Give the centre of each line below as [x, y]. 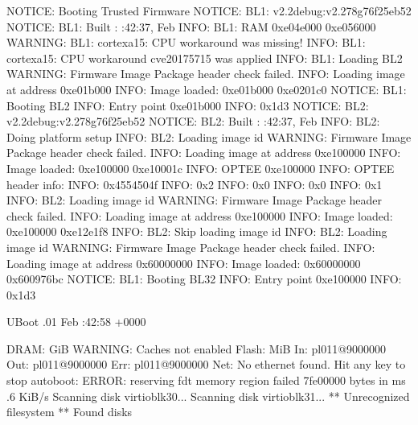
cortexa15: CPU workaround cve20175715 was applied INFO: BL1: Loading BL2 [205, 58]
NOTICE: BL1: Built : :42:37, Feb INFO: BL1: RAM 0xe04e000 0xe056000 [191, 26]
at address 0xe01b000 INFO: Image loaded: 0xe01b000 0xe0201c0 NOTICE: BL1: [207, 89]
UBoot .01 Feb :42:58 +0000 [76, 322]
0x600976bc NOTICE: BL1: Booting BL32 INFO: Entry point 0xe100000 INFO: [204, 279]
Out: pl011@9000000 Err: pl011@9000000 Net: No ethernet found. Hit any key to [206, 364]
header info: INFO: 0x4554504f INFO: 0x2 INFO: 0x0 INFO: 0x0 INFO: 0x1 [195, 184]
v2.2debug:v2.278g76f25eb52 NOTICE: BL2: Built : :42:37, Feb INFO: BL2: [193, 121]
